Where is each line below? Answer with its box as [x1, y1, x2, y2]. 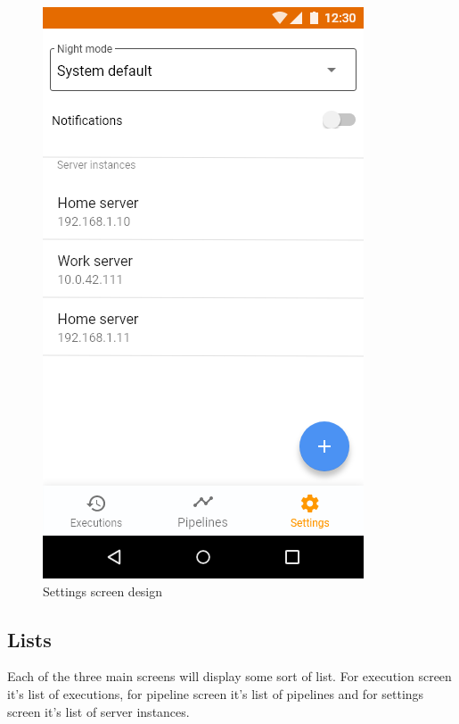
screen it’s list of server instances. [7, 702, 190, 720]
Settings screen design [43, 581, 163, 600]
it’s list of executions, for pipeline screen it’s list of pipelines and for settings [7, 684, 424, 703]
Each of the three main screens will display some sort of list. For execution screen [7, 667, 452, 686]
